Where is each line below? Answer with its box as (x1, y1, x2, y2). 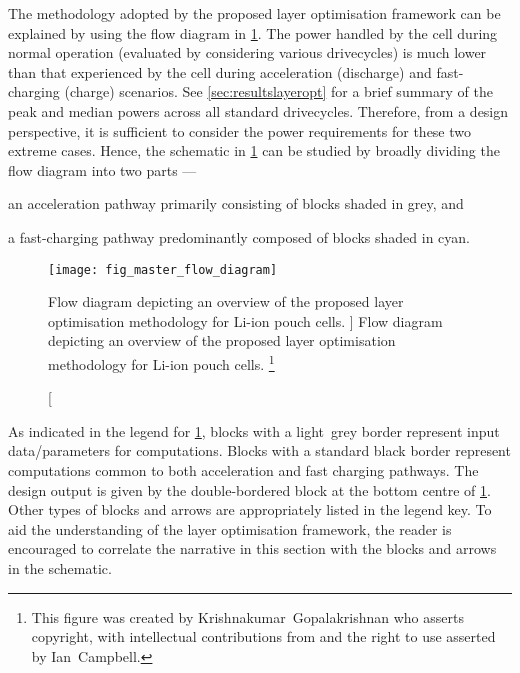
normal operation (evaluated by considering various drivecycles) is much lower (8, 42, 487, 63)
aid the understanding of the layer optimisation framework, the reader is (8, 518, 452, 539)
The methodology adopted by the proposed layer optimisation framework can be (8, 3, 501, 23)
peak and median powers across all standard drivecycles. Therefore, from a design (8, 100, 509, 121)
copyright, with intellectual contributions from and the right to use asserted (31, 626, 496, 647)
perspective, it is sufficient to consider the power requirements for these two (8, 120, 472, 141)
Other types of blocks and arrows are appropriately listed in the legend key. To (8, 499, 492, 520)
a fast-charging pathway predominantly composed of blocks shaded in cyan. (8, 226, 471, 247)
